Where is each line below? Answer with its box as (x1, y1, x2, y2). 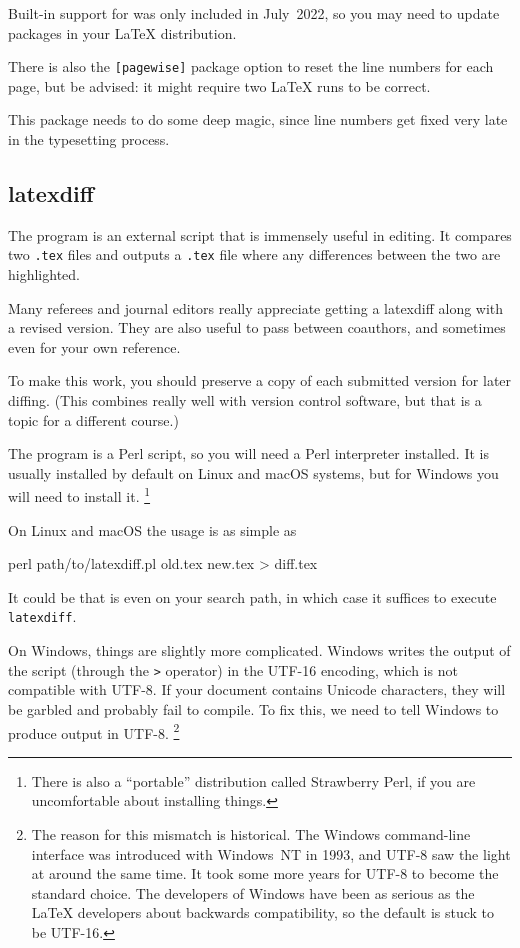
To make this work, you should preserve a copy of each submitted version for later (8, 370, 512, 391)
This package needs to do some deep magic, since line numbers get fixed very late (8, 109, 508, 130)
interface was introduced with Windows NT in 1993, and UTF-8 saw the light (31, 843, 511, 864)
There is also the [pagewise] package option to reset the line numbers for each (8, 56, 494, 77)
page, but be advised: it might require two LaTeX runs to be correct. (8, 75, 431, 96)
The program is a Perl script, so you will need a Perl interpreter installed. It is (8, 443, 489, 464)
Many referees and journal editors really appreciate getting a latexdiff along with (8, 297, 504, 318)
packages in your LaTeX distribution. (8, 22, 237, 43)
